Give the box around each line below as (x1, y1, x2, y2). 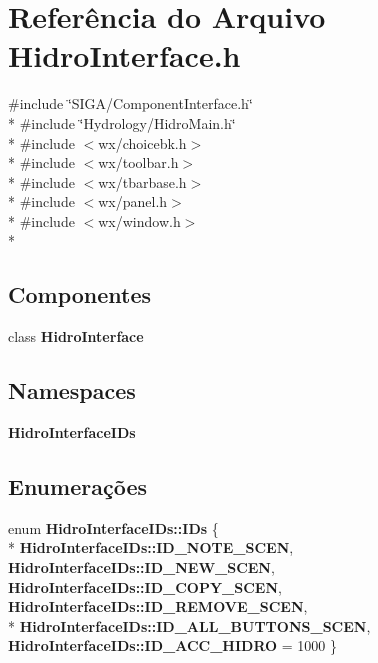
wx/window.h (98, 210, 181, 231)
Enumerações (8, 471, 147, 502)
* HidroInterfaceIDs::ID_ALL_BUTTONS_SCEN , (8, 615, 371, 636)
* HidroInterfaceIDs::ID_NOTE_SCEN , (8, 537, 294, 558)
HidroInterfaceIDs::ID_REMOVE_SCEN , (8, 596, 308, 617)
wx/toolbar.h (98, 152, 179, 173)
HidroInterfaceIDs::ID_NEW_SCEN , (8, 557, 275, 578)
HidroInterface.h (8, 35, 241, 76)
